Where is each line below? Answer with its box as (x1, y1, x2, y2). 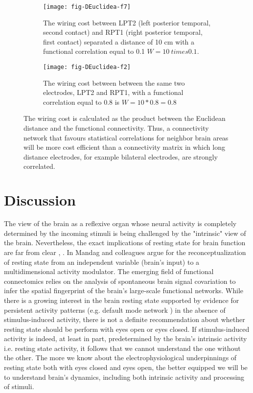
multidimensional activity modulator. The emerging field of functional (4, 266, 214, 277)
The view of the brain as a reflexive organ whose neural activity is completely (4, 218, 237, 229)
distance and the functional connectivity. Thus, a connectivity (23, 123, 209, 133)
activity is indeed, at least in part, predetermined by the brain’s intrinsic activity (4, 333, 247, 344)
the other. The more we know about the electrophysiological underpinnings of (4, 352, 237, 363)
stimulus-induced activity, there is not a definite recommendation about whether (4, 314, 245, 324)
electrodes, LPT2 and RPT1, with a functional (43, 87, 184, 97)
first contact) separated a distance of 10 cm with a (43, 36, 195, 46)
